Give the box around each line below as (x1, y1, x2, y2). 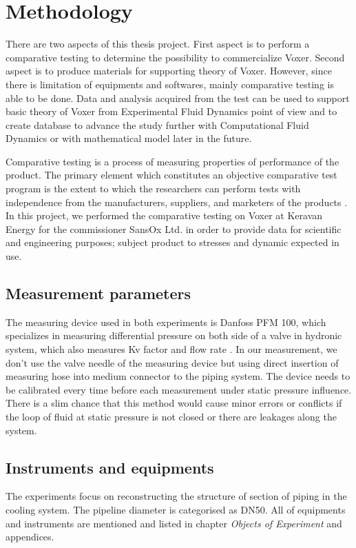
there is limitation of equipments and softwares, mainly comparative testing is (6, 77, 334, 91)
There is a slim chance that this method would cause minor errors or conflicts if (6, 396, 342, 410)
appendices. (6, 529, 54, 544)
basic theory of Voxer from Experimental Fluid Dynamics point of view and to (6, 104, 337, 119)
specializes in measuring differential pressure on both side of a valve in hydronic (6, 328, 342, 343)
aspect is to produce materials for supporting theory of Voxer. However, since (6, 63, 332, 78)
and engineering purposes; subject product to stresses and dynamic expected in (6, 235, 339, 250)
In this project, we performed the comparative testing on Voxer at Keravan (6, 208, 323, 223)
